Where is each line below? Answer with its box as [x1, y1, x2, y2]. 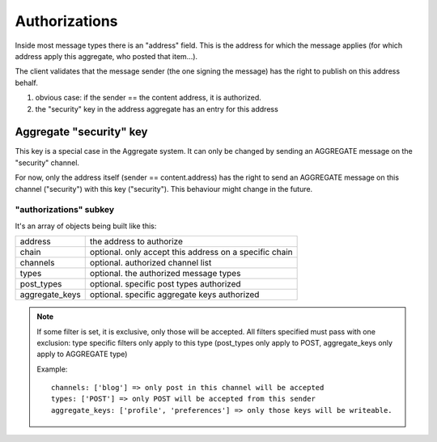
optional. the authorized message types [89, 268, 241, 279]
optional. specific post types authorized [89, 278, 242, 290]
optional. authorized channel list [89, 257, 212, 269]
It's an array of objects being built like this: [15, 221, 157, 231]
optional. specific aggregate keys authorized [89, 289, 260, 300]
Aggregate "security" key [15, 125, 149, 139]
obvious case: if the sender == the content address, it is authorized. [35, 93, 262, 103]
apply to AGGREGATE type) [36, 349, 128, 359]
